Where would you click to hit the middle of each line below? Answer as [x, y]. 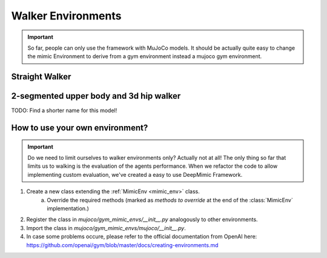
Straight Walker [41, 77]
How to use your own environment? [80, 128]
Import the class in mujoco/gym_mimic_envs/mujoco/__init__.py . [106, 228]
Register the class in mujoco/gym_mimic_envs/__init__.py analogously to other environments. [142, 220]
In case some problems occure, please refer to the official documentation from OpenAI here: [142, 237]
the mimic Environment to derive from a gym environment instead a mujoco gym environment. [145, 56]
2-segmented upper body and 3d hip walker [96, 96]
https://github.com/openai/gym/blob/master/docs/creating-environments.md [122, 245]
